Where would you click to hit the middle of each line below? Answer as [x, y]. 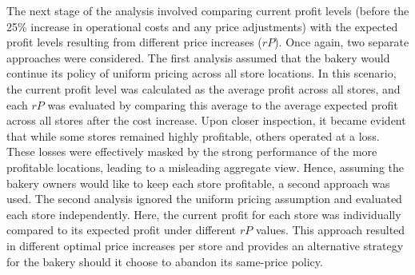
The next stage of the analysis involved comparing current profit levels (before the [208, 10]
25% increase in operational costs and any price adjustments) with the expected [202, 26]
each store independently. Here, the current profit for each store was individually [204, 214]
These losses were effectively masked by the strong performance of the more [192, 151]
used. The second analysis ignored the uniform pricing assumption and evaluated [204, 199]
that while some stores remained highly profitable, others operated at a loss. [193, 136]
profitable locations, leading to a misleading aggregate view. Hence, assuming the [205, 167]
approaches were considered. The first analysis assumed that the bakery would [198, 57]
